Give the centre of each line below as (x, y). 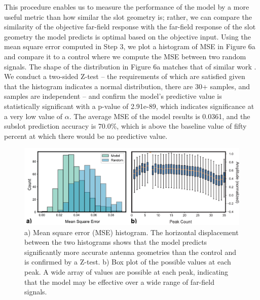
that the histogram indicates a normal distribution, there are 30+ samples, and (127, 86)
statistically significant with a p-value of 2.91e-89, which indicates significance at (129, 106)
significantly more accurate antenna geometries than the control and (130, 252)
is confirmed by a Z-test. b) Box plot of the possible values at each (128, 262)
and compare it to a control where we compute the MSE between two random (125, 56)
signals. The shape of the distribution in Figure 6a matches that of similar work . (130, 66)
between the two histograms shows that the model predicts (116, 242)
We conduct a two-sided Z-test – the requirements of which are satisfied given (125, 76)
